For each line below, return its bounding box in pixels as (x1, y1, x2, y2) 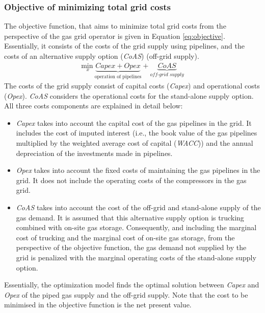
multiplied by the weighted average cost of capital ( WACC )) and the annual (16, 138, 253, 148)
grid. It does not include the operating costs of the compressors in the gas (16, 174, 247, 185)
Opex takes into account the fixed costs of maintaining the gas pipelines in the (16, 165, 260, 175)
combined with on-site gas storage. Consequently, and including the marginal (16, 222, 257, 233)
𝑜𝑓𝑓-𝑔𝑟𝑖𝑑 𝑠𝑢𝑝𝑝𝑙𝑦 (150, 72, 184, 77)
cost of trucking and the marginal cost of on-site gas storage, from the (16, 232, 235, 242)
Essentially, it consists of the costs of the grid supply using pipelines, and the (4, 40, 245, 51)
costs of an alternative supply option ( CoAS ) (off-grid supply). (4, 51, 199, 61)
